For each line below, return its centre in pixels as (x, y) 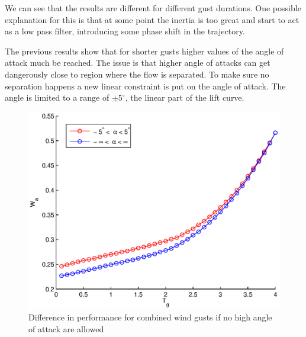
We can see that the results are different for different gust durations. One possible (153, 8)
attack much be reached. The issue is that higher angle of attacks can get (138, 62)
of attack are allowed (66, 328)
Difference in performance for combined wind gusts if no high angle (150, 317)
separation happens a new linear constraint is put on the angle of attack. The (145, 86)
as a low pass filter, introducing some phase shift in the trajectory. (125, 31)
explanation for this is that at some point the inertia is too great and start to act (152, 19)
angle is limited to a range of (57, 97)
